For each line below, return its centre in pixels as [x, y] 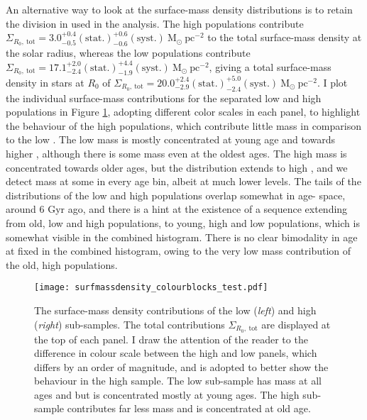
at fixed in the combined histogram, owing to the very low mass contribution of [179, 251]
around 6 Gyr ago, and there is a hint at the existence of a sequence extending [177, 209]
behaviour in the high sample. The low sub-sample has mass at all [178, 381]
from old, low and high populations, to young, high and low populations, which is [183, 223]
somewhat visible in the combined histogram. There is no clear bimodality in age [182, 237]
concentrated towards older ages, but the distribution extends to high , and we [177, 167]
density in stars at [45, 82]
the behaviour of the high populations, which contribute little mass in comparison [183, 125]
